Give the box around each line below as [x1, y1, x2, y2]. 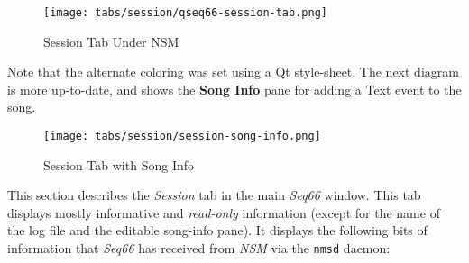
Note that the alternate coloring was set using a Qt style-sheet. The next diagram [7, 62, 459, 81]
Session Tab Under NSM [43, 32, 179, 50]
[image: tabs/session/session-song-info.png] [43, 130, 321, 143]
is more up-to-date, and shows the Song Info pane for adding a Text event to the [7, 79, 462, 98]
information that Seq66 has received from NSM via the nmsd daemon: [7, 239, 391, 258]
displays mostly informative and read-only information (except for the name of [7, 203, 440, 222]
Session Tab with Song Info [43, 155, 195, 174]
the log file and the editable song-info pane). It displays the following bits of [7, 221, 428, 240]
